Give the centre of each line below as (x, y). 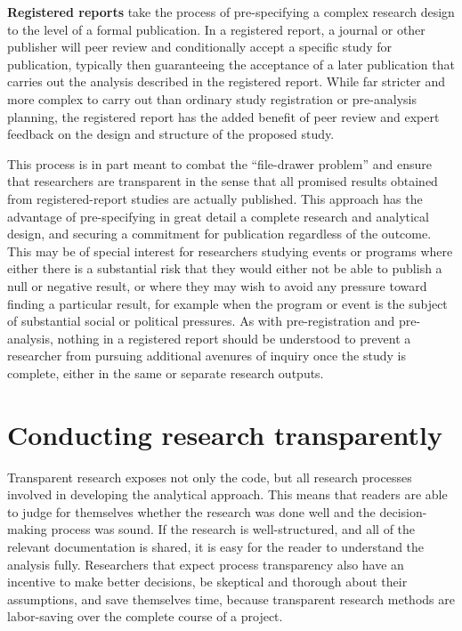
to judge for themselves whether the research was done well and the (191, 511)
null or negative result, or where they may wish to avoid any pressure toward (217, 285)
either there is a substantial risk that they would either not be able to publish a (225, 268)
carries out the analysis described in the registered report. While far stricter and (227, 81)
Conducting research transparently (225, 434)
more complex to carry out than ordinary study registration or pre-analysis (212, 98)
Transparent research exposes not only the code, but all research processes (210, 477)
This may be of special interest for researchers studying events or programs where (230, 251)
